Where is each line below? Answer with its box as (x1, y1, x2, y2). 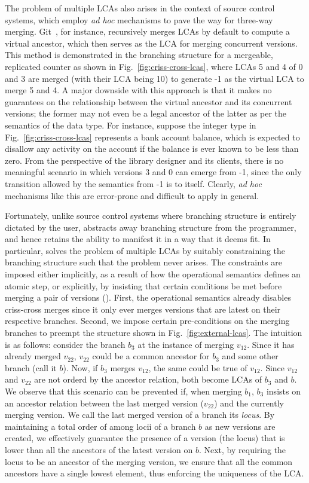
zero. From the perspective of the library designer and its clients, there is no (5, 154, 284, 166)
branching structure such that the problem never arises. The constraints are (5, 256, 282, 268)
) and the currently (214, 396, 284, 409)
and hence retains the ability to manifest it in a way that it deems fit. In (5, 233, 271, 245)
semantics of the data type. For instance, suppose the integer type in (5, 118, 256, 131)
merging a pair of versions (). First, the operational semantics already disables (5, 291, 291, 304)
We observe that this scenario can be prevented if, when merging (5, 385, 242, 397)
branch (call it (5, 361, 57, 374)
